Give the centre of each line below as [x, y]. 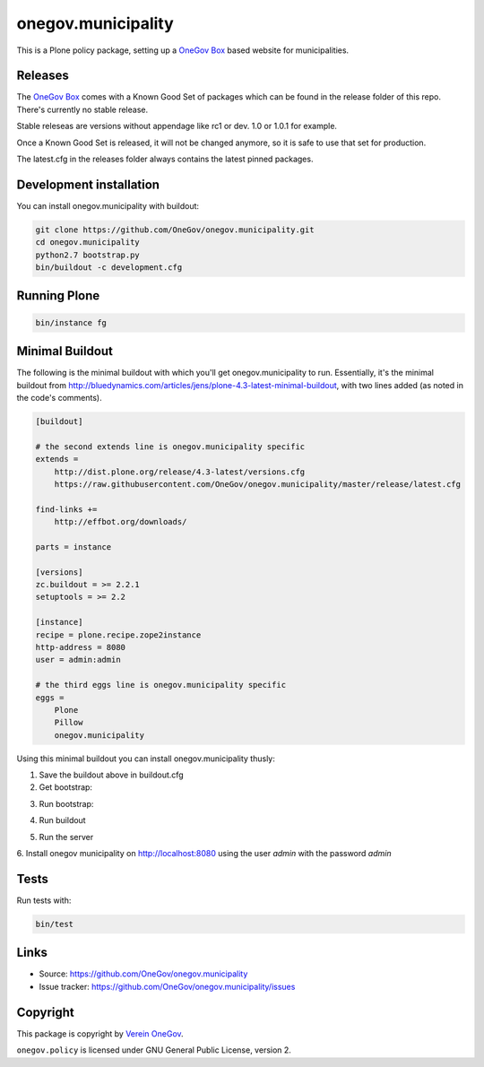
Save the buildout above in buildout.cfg [111, 775]
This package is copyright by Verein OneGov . [100, 1033]
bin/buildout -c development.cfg [109, 268]
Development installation [88, 184]
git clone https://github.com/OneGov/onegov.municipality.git [175, 230]
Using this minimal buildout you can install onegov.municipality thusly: [146, 759]
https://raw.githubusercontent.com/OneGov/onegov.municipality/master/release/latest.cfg [258, 484]
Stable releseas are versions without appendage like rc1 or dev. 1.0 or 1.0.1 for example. [177, 126]
